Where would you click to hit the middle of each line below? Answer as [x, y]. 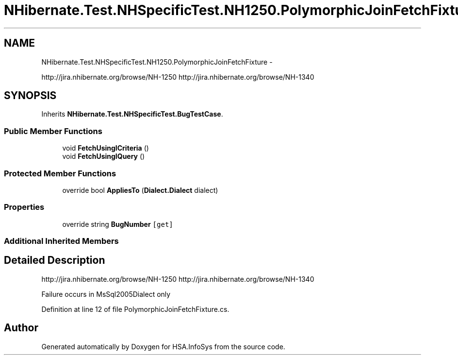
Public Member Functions [53, 131]
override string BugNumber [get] [118, 224]
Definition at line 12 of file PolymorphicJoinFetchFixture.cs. [135, 309]
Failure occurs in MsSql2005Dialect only [106, 294]
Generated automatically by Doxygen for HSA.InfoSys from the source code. [163, 346]
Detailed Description [55, 260]
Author [21, 328]
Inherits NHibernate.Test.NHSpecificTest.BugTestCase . [132, 114]
